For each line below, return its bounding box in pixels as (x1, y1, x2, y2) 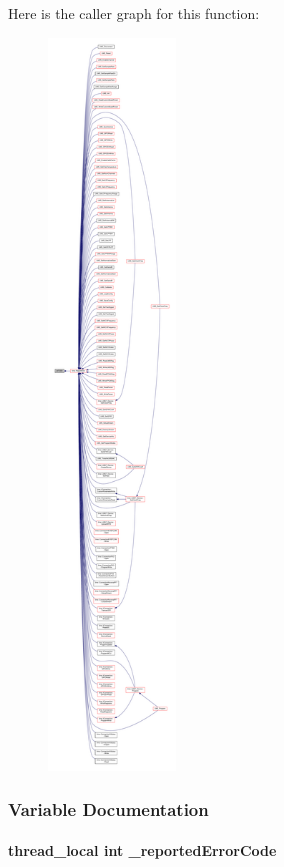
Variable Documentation (8, 797, 209, 822)
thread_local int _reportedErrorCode (8, 839, 277, 860)
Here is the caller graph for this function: (8, 3, 260, 23)
